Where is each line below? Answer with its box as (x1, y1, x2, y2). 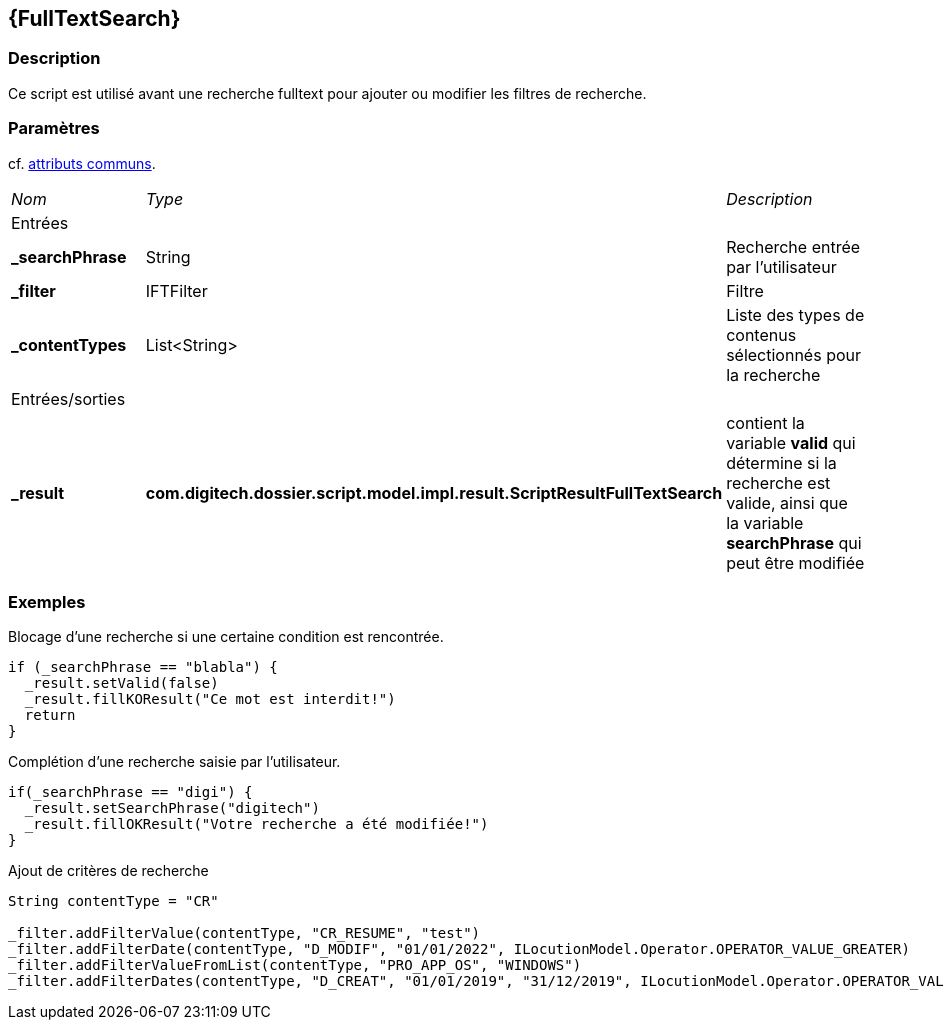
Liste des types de (726, 304, 865, 325)
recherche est (726, 472, 831, 493)
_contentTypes (11, 334, 127, 355)
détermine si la (726, 452, 837, 473)
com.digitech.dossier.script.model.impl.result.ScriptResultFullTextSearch (145, 482, 723, 503)
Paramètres (8, 118, 100, 139)
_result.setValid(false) (24, 675, 219, 692)
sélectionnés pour (726, 344, 862, 365)
